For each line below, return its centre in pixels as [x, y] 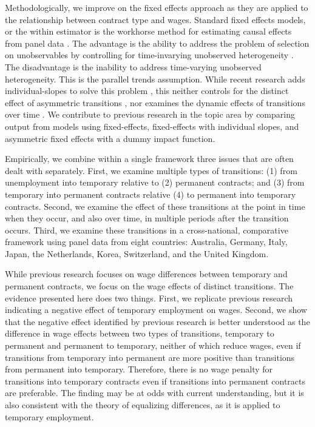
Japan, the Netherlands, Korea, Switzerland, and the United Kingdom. [137, 253]
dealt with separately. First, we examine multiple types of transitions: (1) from [151, 170]
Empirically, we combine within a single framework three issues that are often [149, 159]
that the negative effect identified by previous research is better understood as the [157, 321]
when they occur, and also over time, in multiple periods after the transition [147, 218]
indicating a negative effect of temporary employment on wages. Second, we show [156, 310]
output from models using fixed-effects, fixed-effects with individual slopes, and [152, 126]
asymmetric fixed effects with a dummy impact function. [110, 138]
